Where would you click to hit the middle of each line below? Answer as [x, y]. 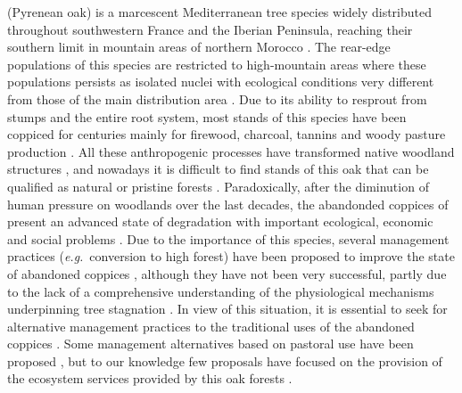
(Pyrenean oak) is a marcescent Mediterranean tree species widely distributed [220, 12]
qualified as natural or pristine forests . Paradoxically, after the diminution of [218, 186]
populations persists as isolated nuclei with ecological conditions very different [221, 82]
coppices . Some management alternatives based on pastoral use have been [210, 344]
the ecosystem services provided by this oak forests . [150, 378]
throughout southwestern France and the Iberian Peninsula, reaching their [210, 29]
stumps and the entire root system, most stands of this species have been [207, 116]
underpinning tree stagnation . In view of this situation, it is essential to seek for [227, 309]
